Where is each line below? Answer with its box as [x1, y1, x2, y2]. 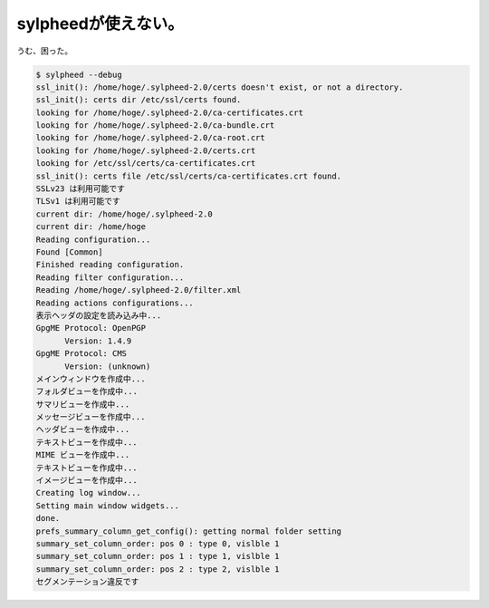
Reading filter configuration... [35, 272, 185, 283]
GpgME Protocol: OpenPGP [35, 323, 147, 333]
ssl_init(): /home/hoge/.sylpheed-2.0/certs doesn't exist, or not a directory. [35, 82, 404, 92]
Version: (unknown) [64, 361, 151, 372]
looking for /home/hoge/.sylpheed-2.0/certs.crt [35, 145, 256, 156]
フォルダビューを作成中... [35, 386, 138, 397]
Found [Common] [35, 247, 103, 257]
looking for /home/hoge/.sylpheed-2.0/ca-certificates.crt [35, 107, 303, 118]
